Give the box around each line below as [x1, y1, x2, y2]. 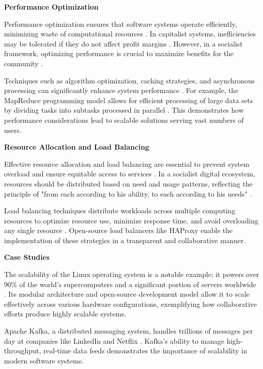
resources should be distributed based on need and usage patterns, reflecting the [4, 178, 253, 189]
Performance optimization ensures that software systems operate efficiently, [4, 18, 237, 29]
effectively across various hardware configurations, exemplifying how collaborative [4, 298, 257, 309]
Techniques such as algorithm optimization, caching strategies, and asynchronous [4, 75, 255, 85]
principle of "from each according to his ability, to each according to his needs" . [4, 188, 252, 199]
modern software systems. [4, 355, 84, 365]
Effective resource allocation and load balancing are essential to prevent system [4, 158, 249, 169]
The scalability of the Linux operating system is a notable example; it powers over [4, 269, 259, 280]
